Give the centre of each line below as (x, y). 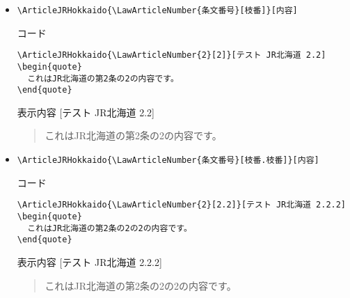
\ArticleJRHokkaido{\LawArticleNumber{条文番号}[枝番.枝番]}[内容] (168, 160)
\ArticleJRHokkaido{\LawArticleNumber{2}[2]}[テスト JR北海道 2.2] (172, 55)
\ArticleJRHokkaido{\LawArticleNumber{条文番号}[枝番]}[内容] (157, 10)
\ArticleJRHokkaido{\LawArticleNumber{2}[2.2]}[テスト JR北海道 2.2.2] (182, 205)
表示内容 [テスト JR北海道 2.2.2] (89, 261)
